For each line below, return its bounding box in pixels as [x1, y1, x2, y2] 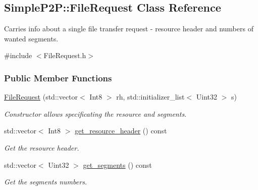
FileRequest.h [43, 50, 86, 61]
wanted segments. [4, 33, 59, 43]
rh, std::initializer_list [116, 91, 185, 102]
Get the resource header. [4, 142, 79, 153]
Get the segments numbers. [4, 176, 87, 187]
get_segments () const [83, 159, 152, 170]
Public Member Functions [4, 71, 112, 84]
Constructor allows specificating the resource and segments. [4, 108, 187, 119]
